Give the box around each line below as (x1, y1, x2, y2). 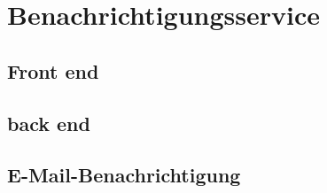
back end (7, 109, 90, 136)
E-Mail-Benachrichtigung (7, 161, 241, 189)
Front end (7, 57, 99, 84)
